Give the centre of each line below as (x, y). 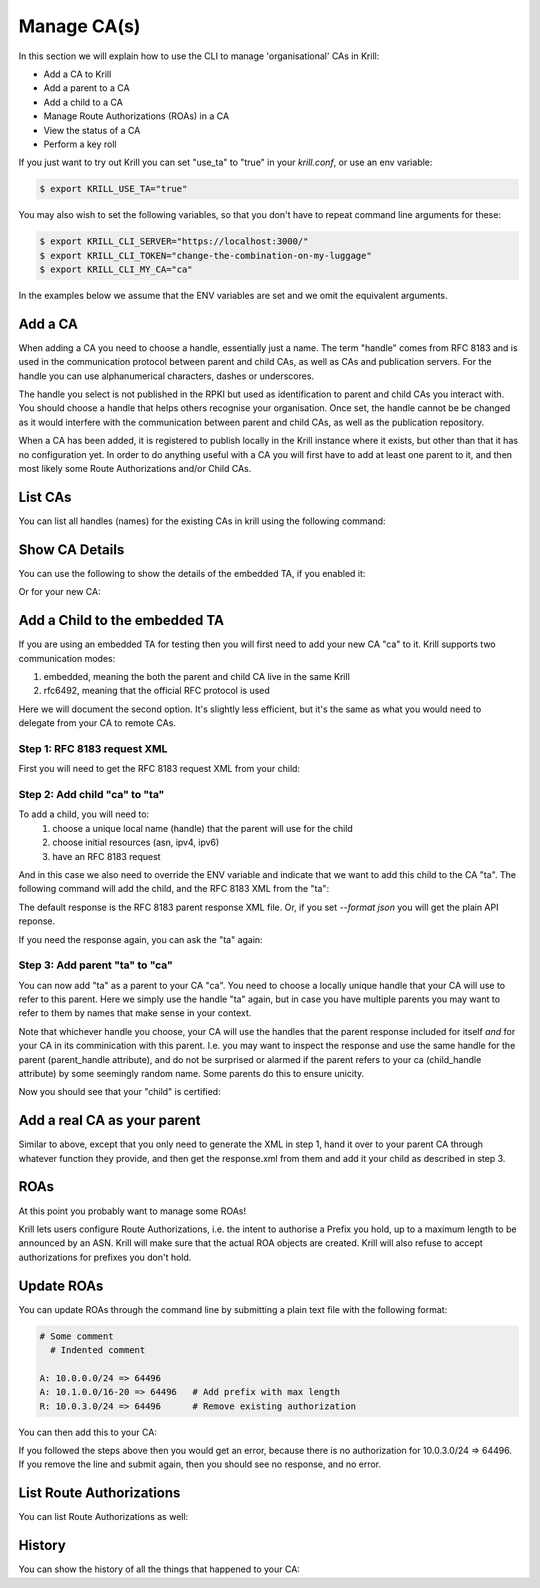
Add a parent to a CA (86, 88)
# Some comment (76, 1336)
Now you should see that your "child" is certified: (119, 1092)
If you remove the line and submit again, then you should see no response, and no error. (200, 1464)
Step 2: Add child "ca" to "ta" (91, 794)
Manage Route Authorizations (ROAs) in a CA (136, 116)
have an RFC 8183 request (106, 856)
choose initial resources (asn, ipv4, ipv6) (136, 842)
